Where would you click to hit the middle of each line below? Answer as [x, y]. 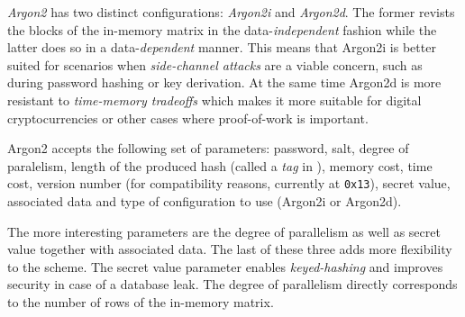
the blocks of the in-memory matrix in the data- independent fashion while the [222, 29]
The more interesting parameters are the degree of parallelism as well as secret [224, 231]
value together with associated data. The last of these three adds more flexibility [230, 249]
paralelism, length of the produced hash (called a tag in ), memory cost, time [220, 165]
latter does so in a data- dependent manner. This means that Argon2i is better [222, 47]
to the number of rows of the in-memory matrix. [141, 301]
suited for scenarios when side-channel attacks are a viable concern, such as [215, 64]
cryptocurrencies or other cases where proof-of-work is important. [188, 118]
